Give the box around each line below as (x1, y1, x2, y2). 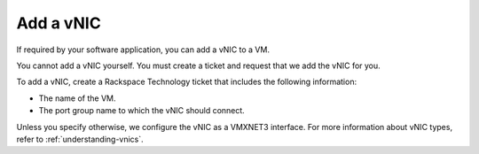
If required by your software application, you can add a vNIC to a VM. (16, 44, 271, 55)
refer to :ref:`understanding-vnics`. (16, 134, 144, 144)
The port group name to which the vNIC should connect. (38, 105, 246, 116)
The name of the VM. (38, 93, 116, 104)
